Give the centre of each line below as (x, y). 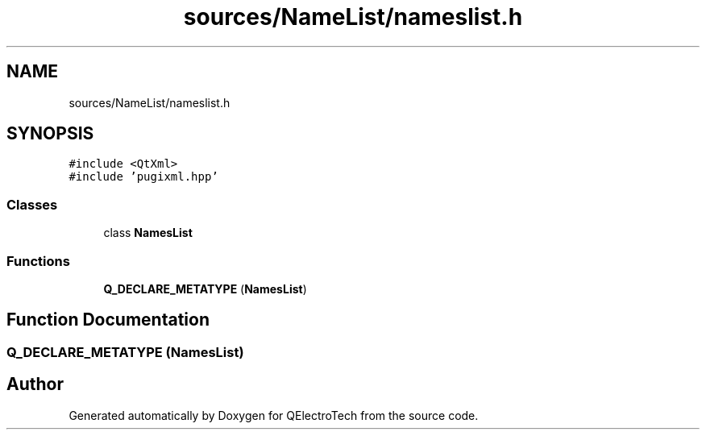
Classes (32, 204)
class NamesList (148, 233)
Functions (38, 261)
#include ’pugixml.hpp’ (143, 177)
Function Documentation (108, 320)
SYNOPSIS (50, 134)
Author (35, 384)
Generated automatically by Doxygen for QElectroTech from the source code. (274, 415)
